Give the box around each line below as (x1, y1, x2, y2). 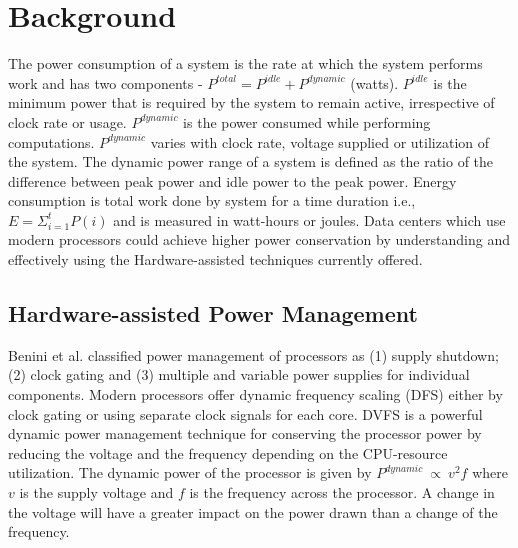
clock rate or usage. (8, 111, 127, 132)
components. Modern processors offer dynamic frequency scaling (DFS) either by (8, 384, 503, 405)
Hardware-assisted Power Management (8, 298, 418, 329)
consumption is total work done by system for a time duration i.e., (8, 190, 416, 211)
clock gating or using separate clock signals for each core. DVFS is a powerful (8, 403, 483, 424)
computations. (8, 131, 95, 152)
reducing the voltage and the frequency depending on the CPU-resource (8, 442, 448, 463)
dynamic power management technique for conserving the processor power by (8, 423, 482, 444)
